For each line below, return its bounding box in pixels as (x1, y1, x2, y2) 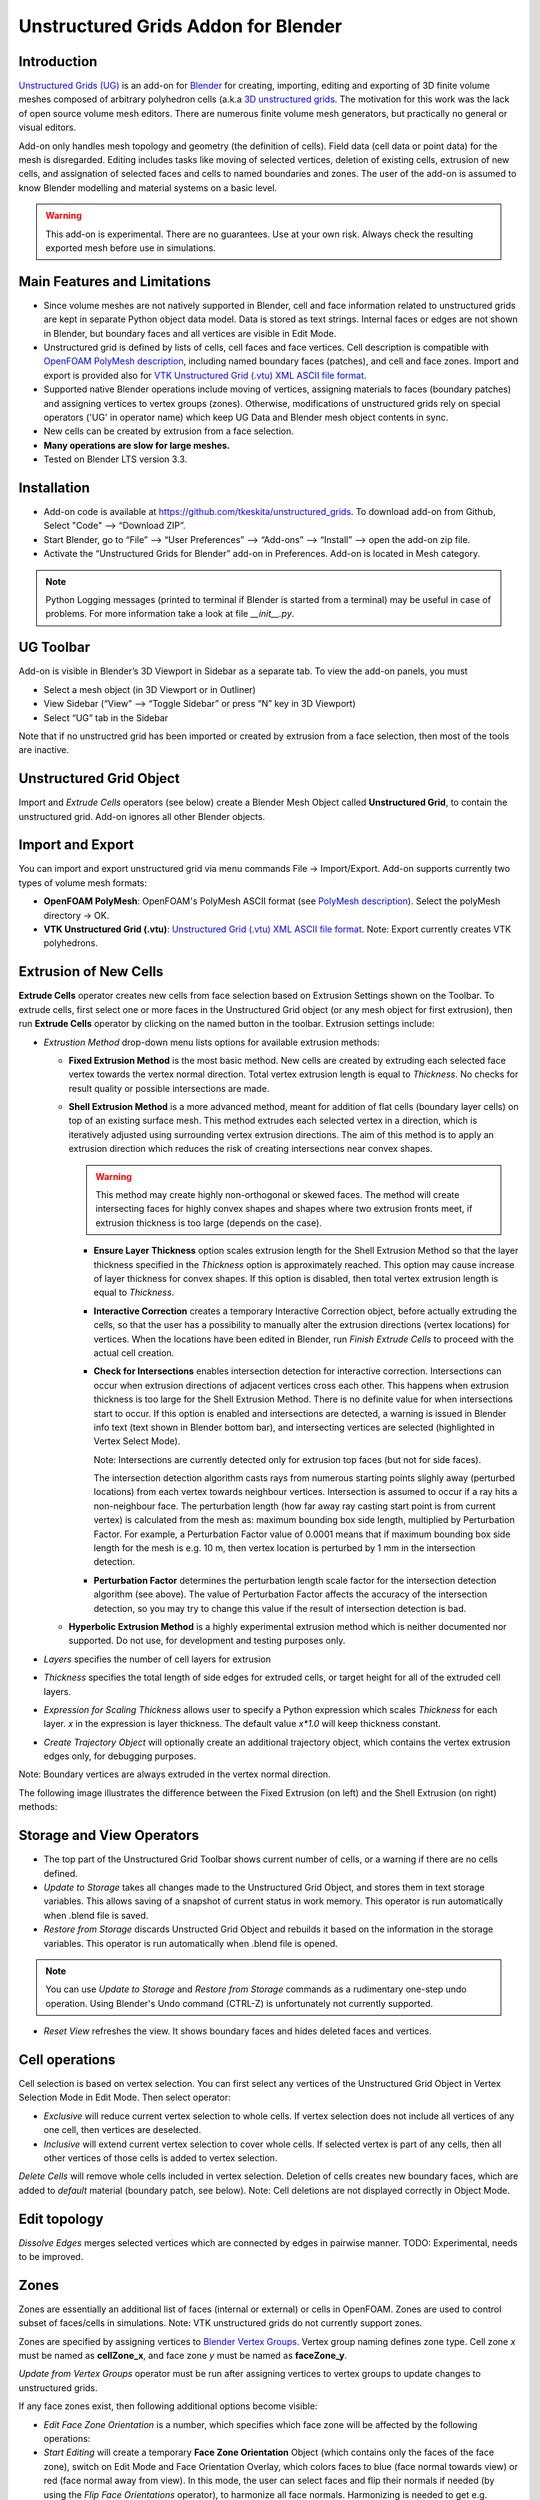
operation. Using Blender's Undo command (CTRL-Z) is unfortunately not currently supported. (45, 1997, 434, 2009)
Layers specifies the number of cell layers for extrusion (43, 1653, 272, 1665)
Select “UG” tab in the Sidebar (43, 711, 169, 724)
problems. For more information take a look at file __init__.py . (45, 608, 295, 620)
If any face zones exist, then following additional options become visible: (18, 2400, 318, 2412)
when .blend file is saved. (43, 1909, 149, 1921)
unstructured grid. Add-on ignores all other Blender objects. (18, 810, 266, 822)
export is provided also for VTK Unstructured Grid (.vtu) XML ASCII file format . (43, 369, 367, 381)
